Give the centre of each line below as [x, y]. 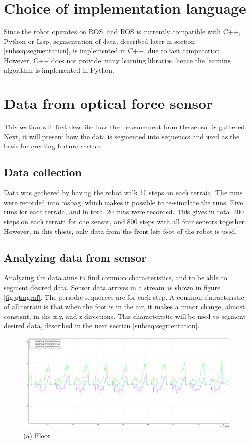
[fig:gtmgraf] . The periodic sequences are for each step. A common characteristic [124, 297]
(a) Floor [37, 435]
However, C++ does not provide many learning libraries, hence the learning [117, 60]
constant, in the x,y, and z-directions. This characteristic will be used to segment [125, 316]
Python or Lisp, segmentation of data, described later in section [100, 41]
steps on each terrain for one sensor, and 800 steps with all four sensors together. [125, 221]
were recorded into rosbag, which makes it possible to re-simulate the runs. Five [124, 202]
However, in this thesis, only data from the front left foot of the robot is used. [121, 231]
